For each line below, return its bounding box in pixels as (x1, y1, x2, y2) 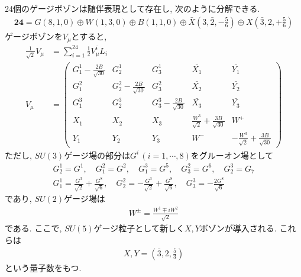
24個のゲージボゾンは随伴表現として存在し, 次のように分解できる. (5, 2, 260, 14)
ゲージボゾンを (5, 30, 63, 42)
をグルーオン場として (190, 149, 274, 161)
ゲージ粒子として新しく (93, 222, 185, 234)
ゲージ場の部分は (64, 149, 130, 161)
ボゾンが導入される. (199, 222, 277, 234)
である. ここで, (5, 222, 62, 234)
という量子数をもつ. (5, 261, 82, 273)
